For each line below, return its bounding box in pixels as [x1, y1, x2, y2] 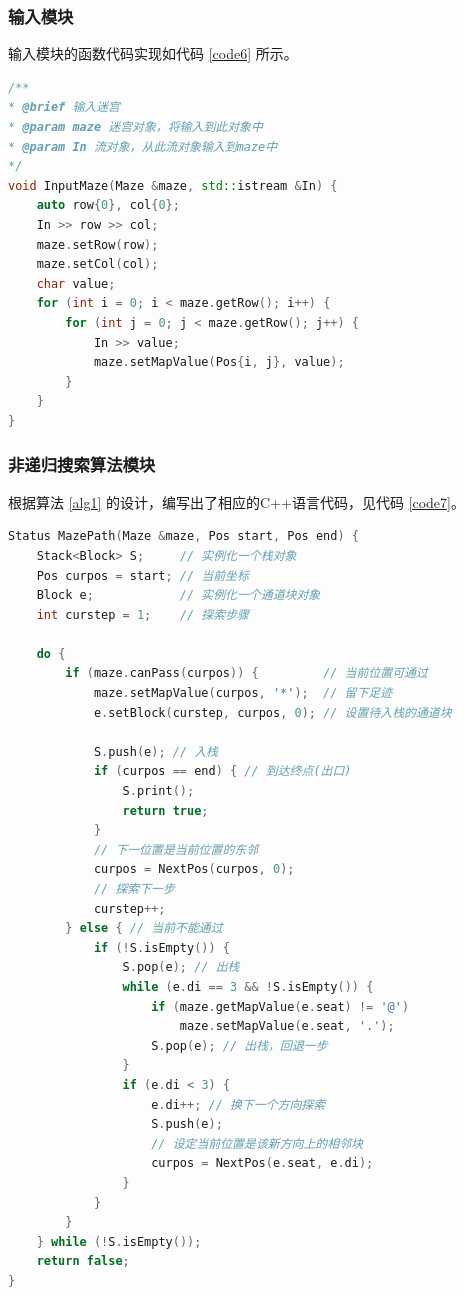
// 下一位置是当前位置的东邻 [93, 842, 259, 857]
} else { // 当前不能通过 [65, 921, 223, 936]
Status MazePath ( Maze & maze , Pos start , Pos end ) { [8, 529, 359, 544]
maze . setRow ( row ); [36, 237, 159, 252]
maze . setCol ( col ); [36, 257, 159, 272]
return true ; [122, 803, 209, 818]
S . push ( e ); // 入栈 [93, 744, 218, 759]
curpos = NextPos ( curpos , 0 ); [93, 862, 295, 877]
